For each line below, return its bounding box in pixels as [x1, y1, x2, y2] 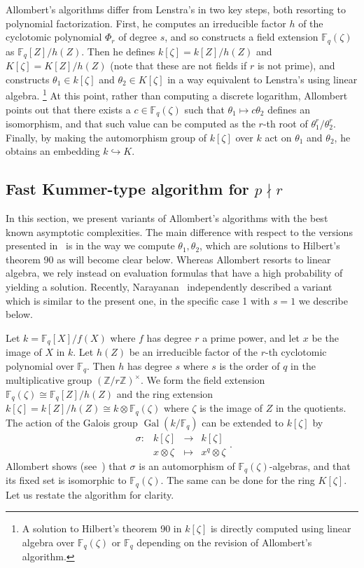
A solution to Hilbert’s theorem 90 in [22, 521, 182, 536]
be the [311, 330, 339, 345]
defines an [267, 102, 310, 116]
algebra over [22, 534, 75, 549]
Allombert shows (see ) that [6, 458, 127, 473]
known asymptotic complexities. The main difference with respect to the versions [6, 224, 353, 239]
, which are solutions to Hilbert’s [199, 238, 340, 253]
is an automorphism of [139, 458, 235, 473]
